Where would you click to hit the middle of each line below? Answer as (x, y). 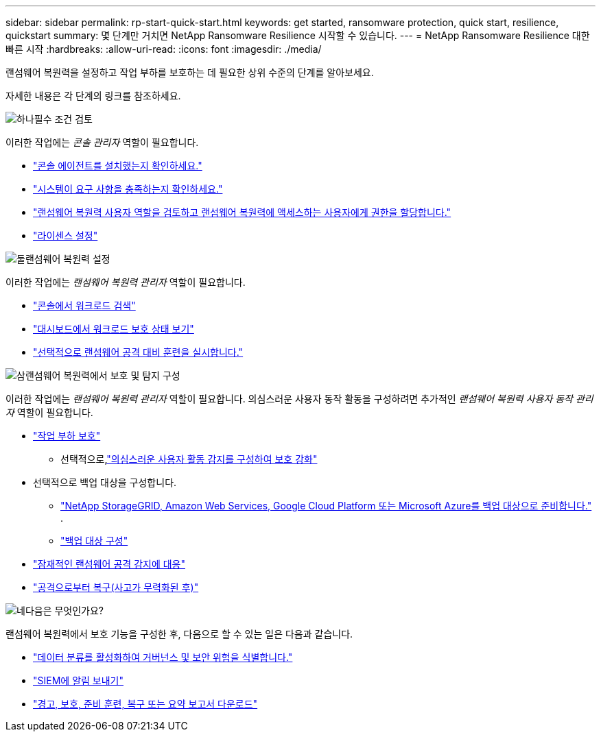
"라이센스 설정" (66, 235)
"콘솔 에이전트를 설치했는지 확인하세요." (118, 166)
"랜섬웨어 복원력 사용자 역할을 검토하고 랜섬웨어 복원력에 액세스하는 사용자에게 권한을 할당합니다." (242, 212)
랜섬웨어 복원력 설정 (68, 259)
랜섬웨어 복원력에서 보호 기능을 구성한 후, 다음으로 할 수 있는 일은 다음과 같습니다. (179, 634)
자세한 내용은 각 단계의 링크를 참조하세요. (93, 96)
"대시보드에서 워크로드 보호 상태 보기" (114, 329)
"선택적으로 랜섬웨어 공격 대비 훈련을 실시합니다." (138, 352)
